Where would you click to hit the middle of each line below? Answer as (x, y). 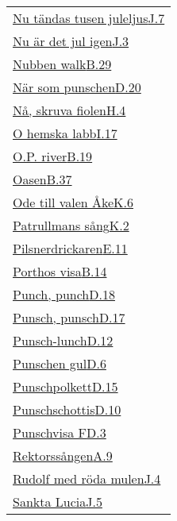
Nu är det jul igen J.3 (71, 41)
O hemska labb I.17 (65, 133)
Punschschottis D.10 (67, 409)
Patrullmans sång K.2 (71, 225)
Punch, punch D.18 (64, 294)
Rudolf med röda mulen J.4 (87, 479)
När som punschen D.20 (77, 87)
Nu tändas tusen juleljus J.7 (89, 18)
